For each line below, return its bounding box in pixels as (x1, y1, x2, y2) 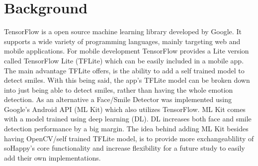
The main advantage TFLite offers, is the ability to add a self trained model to (4, 65, 245, 75)
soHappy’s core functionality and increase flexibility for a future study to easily (4, 143, 245, 153)
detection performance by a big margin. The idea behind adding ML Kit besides (4, 123, 249, 134)
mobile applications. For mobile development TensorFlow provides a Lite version (4, 46, 249, 56)
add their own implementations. (4, 152, 101, 163)
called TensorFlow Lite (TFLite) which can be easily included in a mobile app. (4, 55, 244, 65)
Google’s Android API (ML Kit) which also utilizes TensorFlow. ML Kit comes (4, 104, 246, 114)
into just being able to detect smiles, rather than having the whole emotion (4, 84, 233, 95)
